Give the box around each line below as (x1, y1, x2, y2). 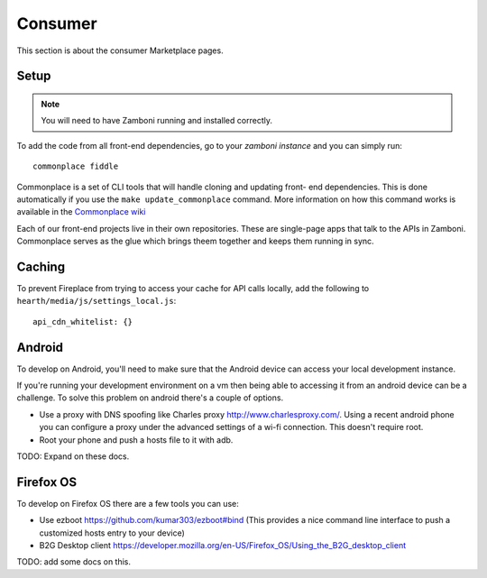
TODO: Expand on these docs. (16, 451, 130, 462)
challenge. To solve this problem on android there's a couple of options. (16, 392, 284, 403)
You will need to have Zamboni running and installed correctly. (41, 115, 272, 126)
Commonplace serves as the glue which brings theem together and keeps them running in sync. (16, 235, 374, 247)
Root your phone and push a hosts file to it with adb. (39, 434, 234, 445)
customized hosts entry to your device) (39, 528, 185, 538)
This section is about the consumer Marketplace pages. (16, 45, 225, 56)
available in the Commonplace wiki (16, 206, 146, 217)
